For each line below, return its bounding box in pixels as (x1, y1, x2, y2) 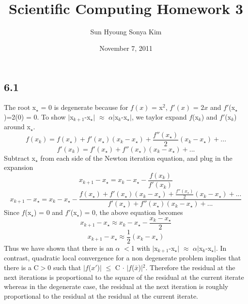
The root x (4, 102, 36, 112)
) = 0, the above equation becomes (79, 207, 183, 217)
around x (4, 122, 31, 132)
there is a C (4, 262, 39, 273)
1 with (131, 243, 150, 253)
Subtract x (4, 152, 36, 163)
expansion (4, 162, 33, 172)
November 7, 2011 (99, 43, 153, 53)
